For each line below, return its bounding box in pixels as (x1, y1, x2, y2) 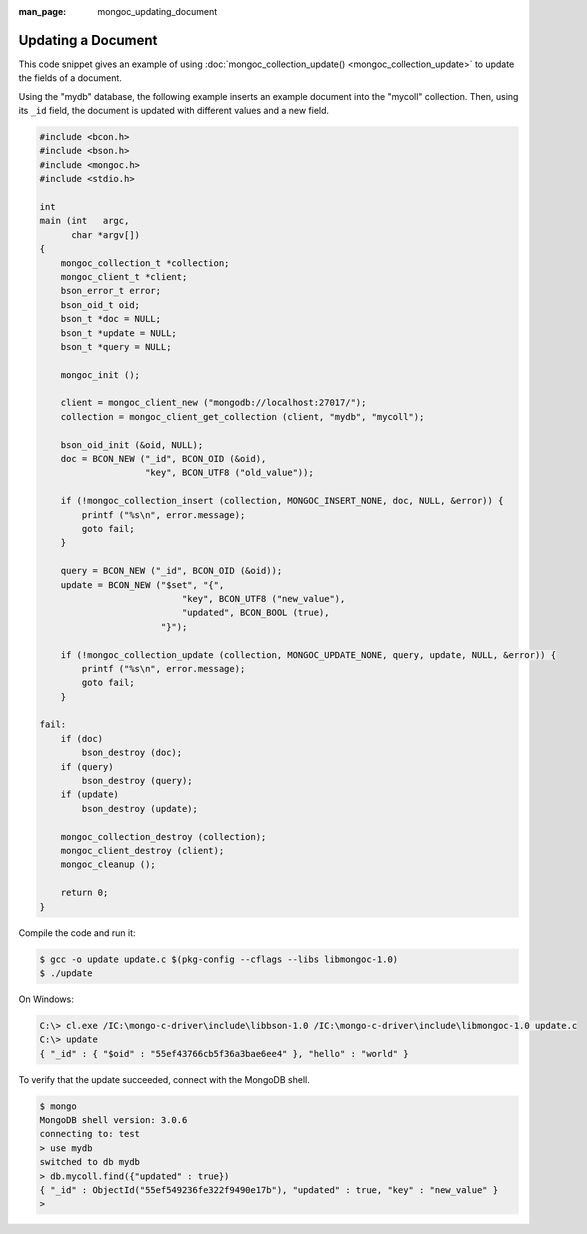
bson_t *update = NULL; (60, 327, 177, 339)
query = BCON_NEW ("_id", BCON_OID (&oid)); (60, 565, 283, 577)
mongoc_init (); (60, 369, 140, 380)
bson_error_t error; (60, 285, 162, 297)
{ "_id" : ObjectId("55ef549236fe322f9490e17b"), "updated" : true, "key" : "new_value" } (39, 1184, 499, 1195)
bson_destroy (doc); (81, 747, 183, 759)
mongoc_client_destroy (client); (60, 845, 225, 856)
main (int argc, (39, 215, 130, 227)
